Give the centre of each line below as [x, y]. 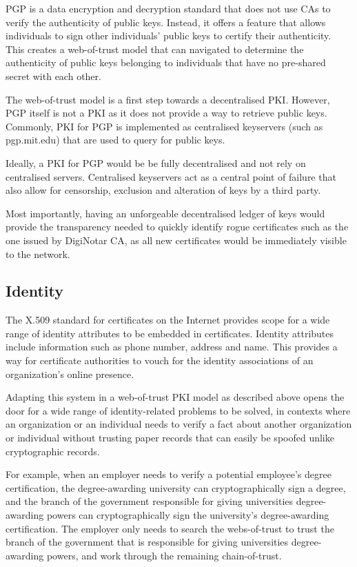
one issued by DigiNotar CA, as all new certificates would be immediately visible [176, 240]
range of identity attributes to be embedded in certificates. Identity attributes [170, 333]
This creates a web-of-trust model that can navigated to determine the [155, 49]
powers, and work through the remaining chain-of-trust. [164, 555]
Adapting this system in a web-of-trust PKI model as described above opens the [175, 397]
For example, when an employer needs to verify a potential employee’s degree [169, 474]
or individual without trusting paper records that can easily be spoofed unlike [170, 438]
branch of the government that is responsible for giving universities [147, 542]
